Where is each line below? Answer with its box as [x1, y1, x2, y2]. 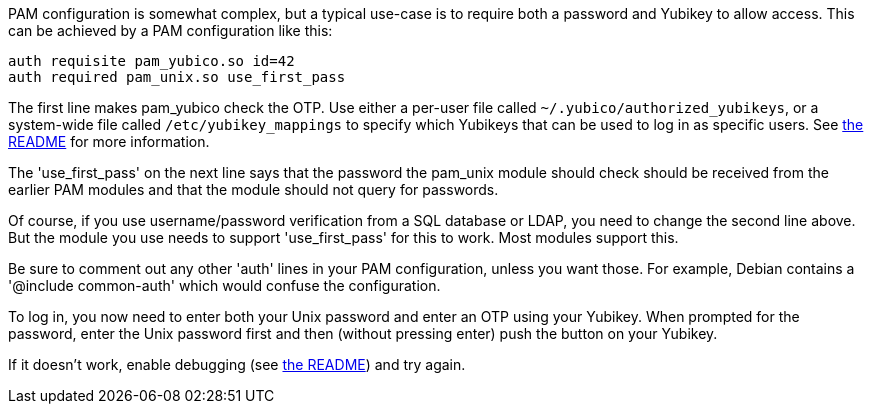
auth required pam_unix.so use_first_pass [8, 69, 346, 85]
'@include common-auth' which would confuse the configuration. [8, 277, 441, 294]
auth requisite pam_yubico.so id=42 [8, 53, 295, 69]
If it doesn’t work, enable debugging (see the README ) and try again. [8, 356, 466, 373]
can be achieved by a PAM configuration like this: [8, 22, 333, 39]
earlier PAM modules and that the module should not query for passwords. [8, 181, 499, 198]
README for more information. [8, 133, 210, 150]
